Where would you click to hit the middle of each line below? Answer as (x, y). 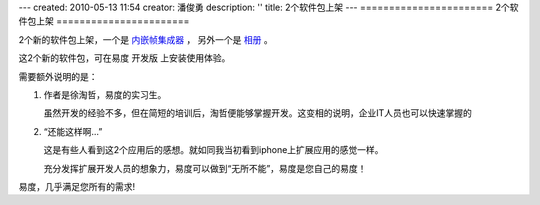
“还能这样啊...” (73, 131)
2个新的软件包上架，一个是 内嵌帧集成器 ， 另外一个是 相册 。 (146, 39)
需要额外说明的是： (58, 76)
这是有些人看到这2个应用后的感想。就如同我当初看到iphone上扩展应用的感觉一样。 (213, 150)
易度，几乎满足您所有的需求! (77, 186)
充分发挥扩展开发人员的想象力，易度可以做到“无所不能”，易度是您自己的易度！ (205, 168)
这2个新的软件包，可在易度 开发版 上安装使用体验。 (124, 58)
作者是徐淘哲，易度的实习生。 (105, 94)
